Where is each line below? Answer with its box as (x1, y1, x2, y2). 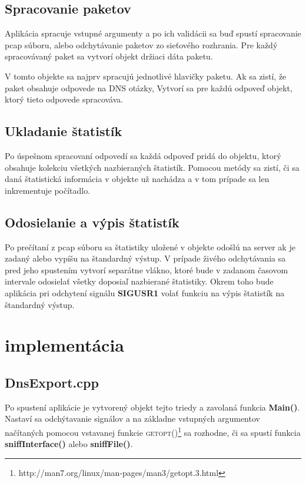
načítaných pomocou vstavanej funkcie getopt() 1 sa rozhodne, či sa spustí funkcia (5, 424, 301, 438)
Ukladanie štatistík (5, 122, 122, 140)
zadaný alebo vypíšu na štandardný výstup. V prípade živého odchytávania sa (5, 252, 286, 264)
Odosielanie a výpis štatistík (5, 213, 179, 231)
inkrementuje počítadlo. (5, 184, 91, 196)
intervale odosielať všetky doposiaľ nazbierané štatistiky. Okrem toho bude (5, 275, 274, 287)
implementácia (5, 333, 124, 357)
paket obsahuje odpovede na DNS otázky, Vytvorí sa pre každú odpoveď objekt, (5, 81, 292, 94)
